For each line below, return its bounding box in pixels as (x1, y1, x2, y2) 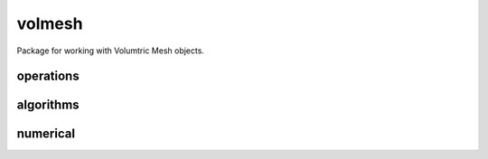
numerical (16, 126, 76, 142)
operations (16, 69, 80, 84)
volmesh (16, 14, 83, 33)
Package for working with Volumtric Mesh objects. (16, 45, 205, 56)
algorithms (16, 98, 80, 113)
